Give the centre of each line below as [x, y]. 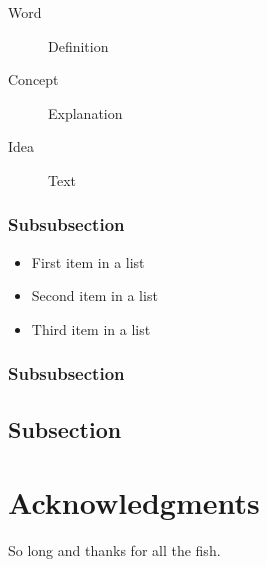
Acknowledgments [134, 502]
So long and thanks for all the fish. [114, 550]
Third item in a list [91, 328]
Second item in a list [94, 295]
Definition [78, 45]
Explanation [85, 112]
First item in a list [88, 261]
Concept [33, 79]
